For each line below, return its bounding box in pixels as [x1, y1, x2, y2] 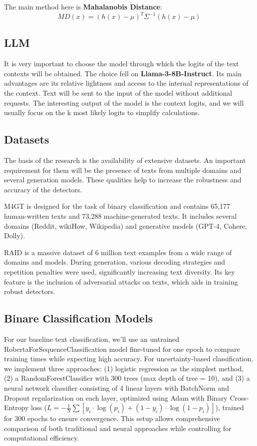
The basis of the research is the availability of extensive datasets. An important [4, 155, 246, 165]
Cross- [230, 392, 249, 403]
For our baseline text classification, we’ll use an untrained [4, 333, 179, 344]
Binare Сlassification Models [4, 310, 153, 326]
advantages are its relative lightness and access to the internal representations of [4, 78, 249, 88]
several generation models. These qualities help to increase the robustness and [4, 174, 242, 185]
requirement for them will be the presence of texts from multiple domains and [4, 164, 242, 175]
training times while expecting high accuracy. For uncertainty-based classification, [4, 353, 254, 364]
